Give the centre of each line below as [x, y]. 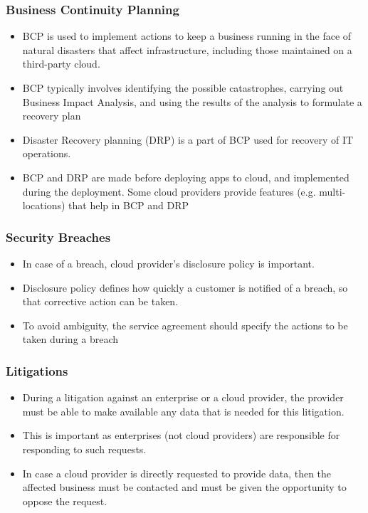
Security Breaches [58, 237]
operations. [47, 153]
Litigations [37, 370]
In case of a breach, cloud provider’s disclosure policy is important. [168, 263]
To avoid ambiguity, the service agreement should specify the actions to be [185, 325]
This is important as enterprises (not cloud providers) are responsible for [181, 435]
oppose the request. [65, 501]
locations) [44, 205]
